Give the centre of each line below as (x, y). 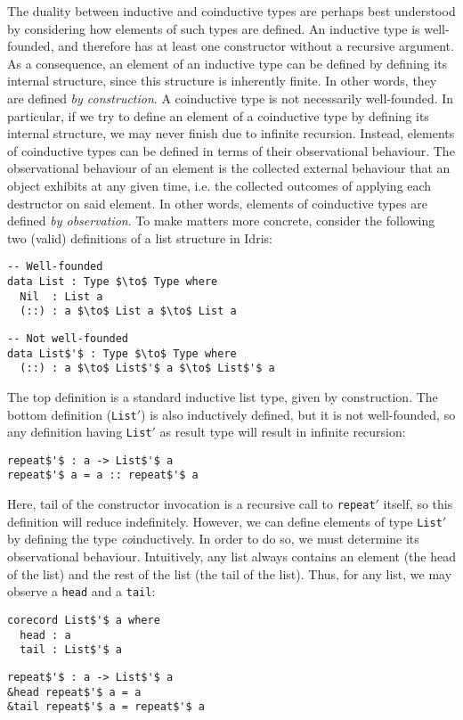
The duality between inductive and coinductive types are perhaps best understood (231, 11)
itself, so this (418, 504)
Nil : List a (61, 296)
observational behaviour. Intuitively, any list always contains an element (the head (232, 556)
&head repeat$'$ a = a (74, 692)
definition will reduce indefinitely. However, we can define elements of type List (225, 521)
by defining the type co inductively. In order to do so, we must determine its (213, 539)
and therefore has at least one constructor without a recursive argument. (256, 46)
